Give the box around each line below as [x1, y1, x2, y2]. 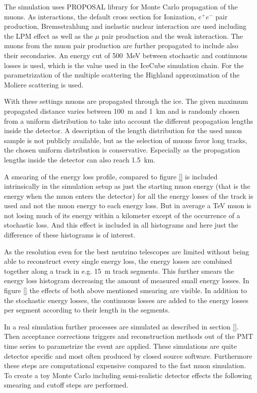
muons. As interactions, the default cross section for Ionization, [4, 11, 196, 21]
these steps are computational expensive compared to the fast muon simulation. [4, 360, 246, 371]
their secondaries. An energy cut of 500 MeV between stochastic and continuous [4, 50, 248, 60]
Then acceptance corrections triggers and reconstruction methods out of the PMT [4, 331, 253, 341]
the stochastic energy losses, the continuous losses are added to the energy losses [4, 295, 249, 305]
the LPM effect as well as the [4, 30, 93, 41]
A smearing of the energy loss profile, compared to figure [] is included [4, 171, 218, 181]
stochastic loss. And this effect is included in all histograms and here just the [4, 220, 238, 230]
